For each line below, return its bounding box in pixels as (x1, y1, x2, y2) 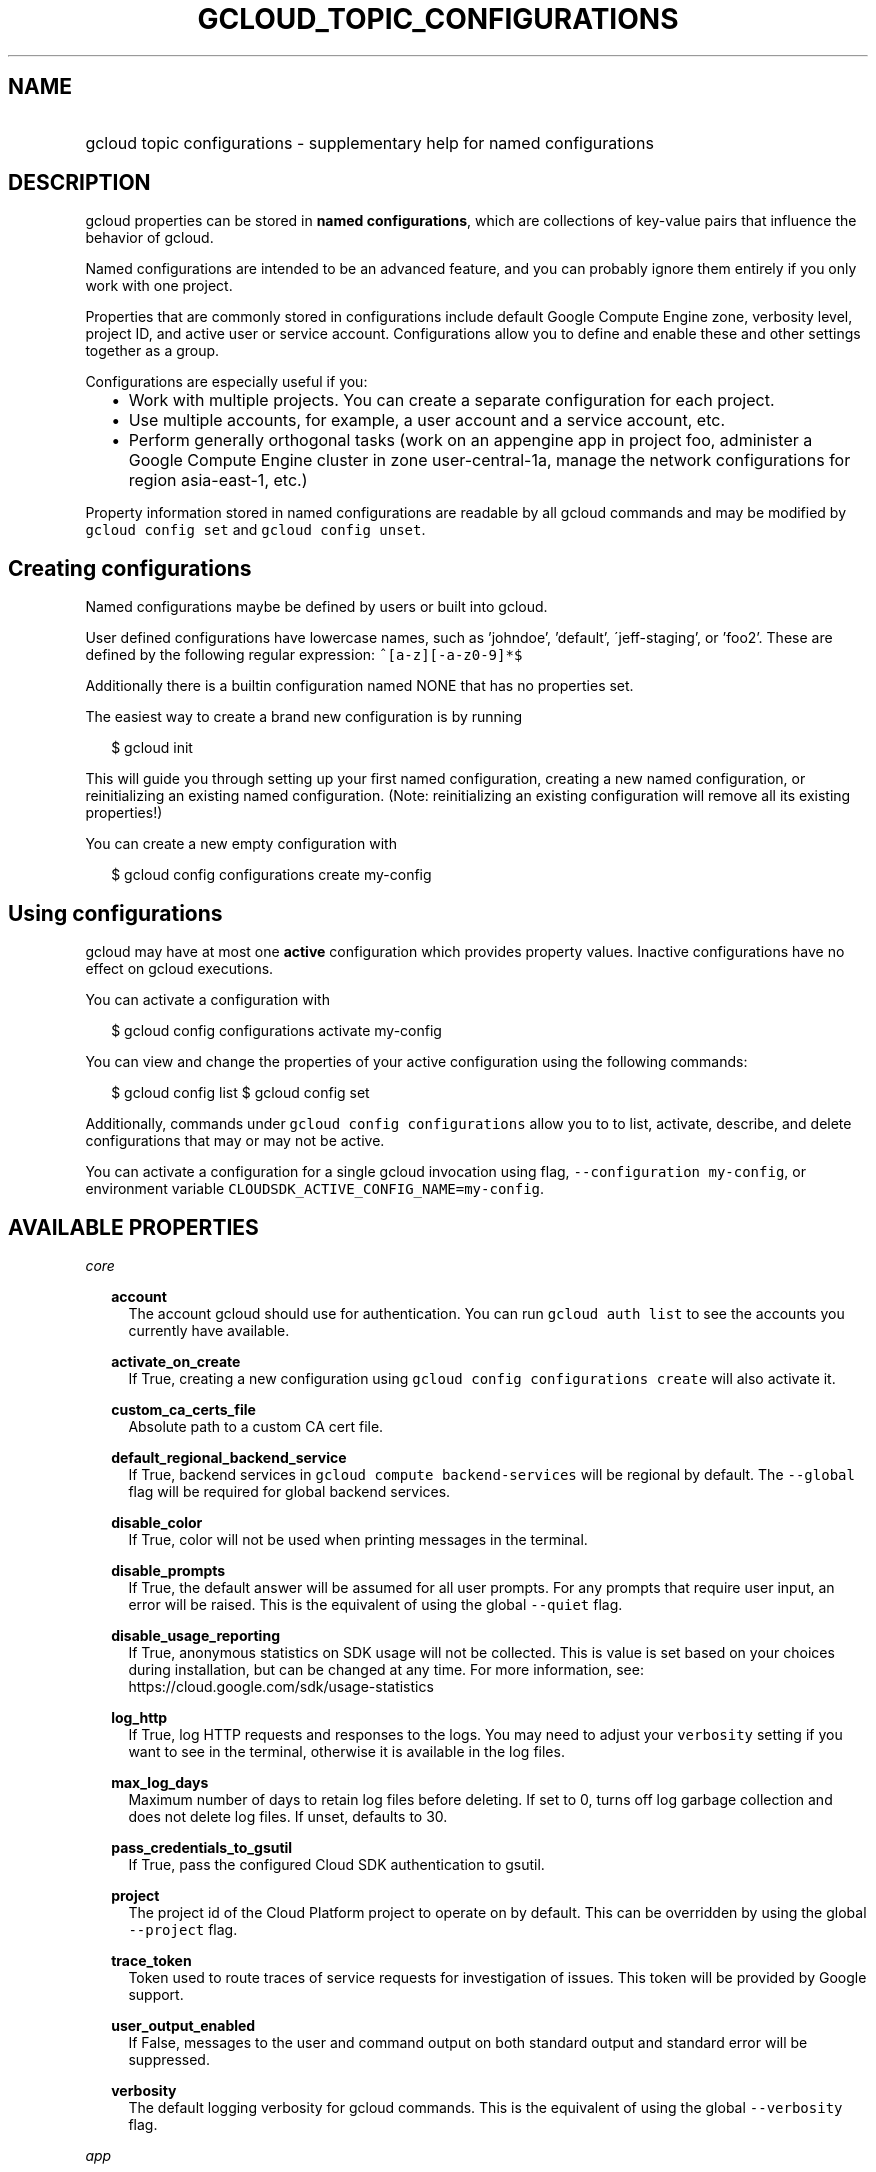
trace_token (111, 1951, 192, 1969)
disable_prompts (111, 1561, 226, 1579)
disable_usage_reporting (111, 1626, 280, 1644)
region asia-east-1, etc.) (128, 470, 308, 491)
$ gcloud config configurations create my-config (111, 866, 432, 884)
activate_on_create (111, 1352, 241, 1370)
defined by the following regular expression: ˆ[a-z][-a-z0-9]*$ (85, 646, 523, 664)
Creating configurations (8, 555, 252, 581)
